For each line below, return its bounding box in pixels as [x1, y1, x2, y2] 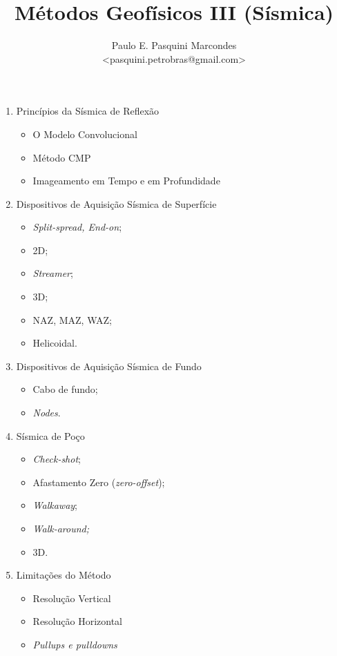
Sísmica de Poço [16, 428, 85, 443]
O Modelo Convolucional [32, 126, 137, 141]
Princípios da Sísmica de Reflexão [16, 104, 160, 118]
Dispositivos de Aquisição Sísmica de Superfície [16, 196, 217, 211]
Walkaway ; [32, 498, 77, 512]
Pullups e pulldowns [32, 637, 117, 651]
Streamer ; [32, 266, 73, 280]
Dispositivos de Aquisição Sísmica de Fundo [16, 358, 202, 373]
